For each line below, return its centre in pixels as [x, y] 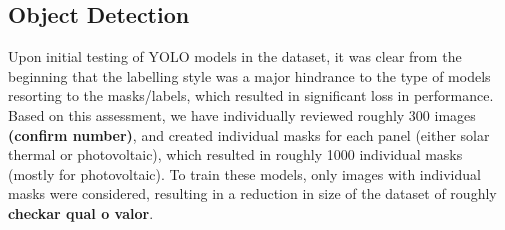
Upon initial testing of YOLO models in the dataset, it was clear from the [235, 56]
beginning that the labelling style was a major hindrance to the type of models [249, 75]
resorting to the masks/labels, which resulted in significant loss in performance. [251, 95]
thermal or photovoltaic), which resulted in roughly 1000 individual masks [235, 154]
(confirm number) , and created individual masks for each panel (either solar [249, 134]
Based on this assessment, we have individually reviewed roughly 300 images [242, 114]
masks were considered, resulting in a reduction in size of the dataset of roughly [252, 193]
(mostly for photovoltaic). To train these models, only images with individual [244, 173]
